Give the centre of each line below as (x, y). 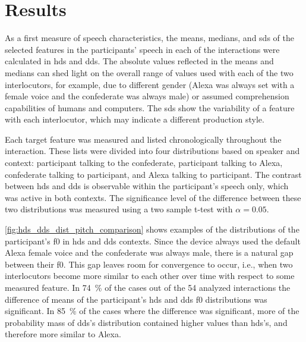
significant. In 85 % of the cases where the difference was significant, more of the (152, 311)
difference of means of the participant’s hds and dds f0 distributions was (136, 299)
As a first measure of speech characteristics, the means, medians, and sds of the (149, 38)
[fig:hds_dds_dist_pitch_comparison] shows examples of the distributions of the (152, 229)
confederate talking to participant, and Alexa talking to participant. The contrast (153, 174)
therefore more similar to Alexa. (63, 334)
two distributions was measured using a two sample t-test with (119, 209)
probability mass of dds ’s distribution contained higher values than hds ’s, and (146, 322)
